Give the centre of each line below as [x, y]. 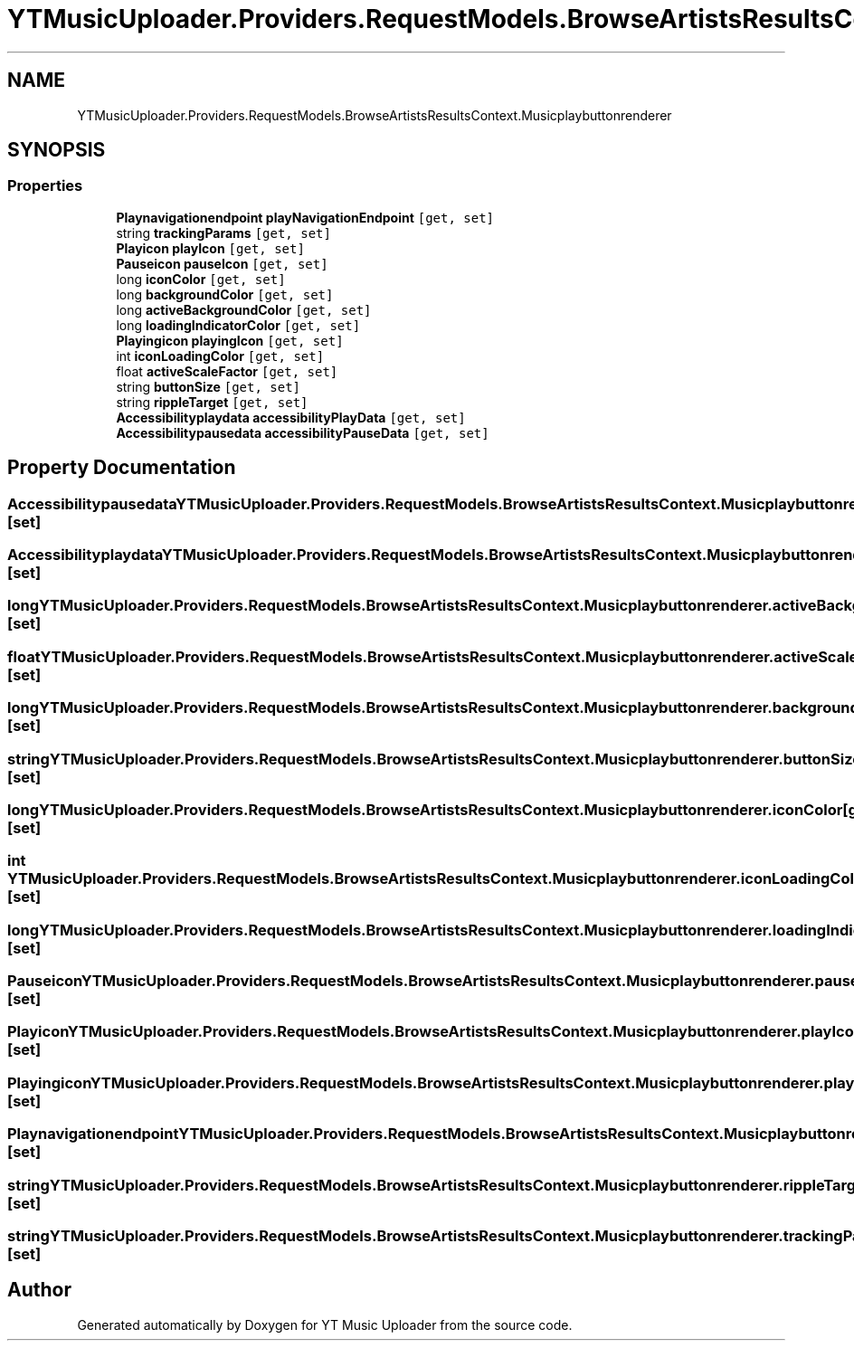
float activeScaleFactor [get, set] [227, 371]
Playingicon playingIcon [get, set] [230, 340]
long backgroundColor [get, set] [225, 294]
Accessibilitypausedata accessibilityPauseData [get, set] [303, 432]
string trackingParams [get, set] [223, 233]
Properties [45, 186]
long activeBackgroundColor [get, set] [244, 309]
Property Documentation [122, 468]
